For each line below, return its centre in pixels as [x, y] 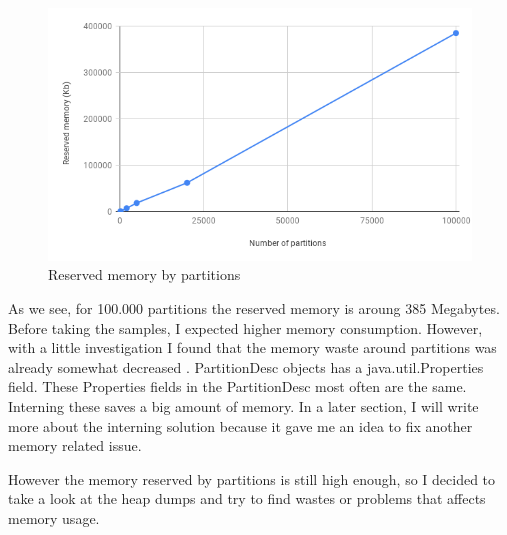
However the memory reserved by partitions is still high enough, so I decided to [252, 478]
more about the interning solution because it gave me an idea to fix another [240, 425]
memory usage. [54, 518]
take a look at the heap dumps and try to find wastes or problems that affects [247, 498]
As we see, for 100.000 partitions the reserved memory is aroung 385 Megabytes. [254, 308]
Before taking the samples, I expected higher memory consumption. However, [245, 327]
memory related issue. [75, 445]
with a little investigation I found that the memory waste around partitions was [252, 347]
